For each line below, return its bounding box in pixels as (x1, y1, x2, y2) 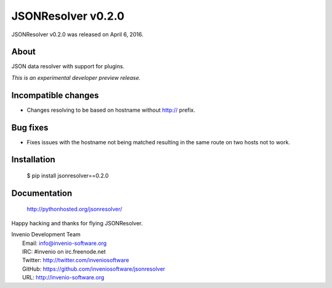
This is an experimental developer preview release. (11, 74, 141, 81)
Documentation (11, 188, 73, 198)
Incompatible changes (11, 90, 100, 101)
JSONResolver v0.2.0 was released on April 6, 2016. (11, 31, 144, 38)
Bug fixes (11, 122, 49, 133)
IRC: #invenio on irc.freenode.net (22, 248, 106, 255)
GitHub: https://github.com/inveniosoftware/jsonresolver (22, 265, 165, 273)
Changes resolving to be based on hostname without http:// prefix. (26, 106, 196, 114)
